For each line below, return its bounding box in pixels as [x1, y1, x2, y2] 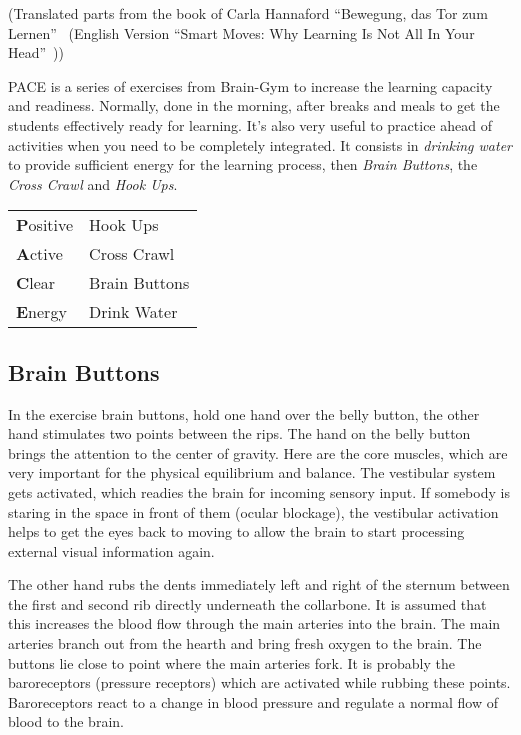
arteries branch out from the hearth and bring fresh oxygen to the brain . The [8, 633, 482, 654]
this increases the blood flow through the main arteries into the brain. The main [8, 613, 501, 634]
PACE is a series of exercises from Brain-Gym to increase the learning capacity [8, 75, 493, 96]
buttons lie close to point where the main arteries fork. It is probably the [8, 652, 455, 673]
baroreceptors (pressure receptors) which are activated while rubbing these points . [8, 672, 511, 693]
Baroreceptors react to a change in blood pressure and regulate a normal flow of [8, 691, 498, 712]
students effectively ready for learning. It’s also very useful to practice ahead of [8, 114, 492, 135]
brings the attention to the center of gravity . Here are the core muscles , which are [8, 442, 508, 463]
